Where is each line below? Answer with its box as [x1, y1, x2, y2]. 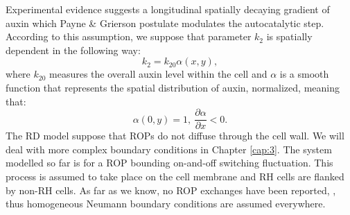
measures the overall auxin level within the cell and [49, 67, 268, 81]
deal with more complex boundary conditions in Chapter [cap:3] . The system [6, 141, 332, 156]
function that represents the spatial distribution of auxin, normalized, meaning [6, 80, 340, 94]
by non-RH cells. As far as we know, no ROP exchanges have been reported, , [6, 182, 336, 197]
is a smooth [279, 67, 329, 81]
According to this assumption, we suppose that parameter [6, 29, 252, 44]
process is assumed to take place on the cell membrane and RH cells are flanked [6, 169, 344, 183]
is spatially [266, 29, 313, 44]
